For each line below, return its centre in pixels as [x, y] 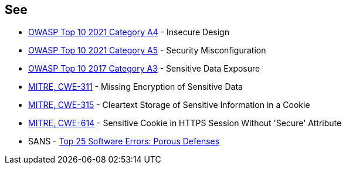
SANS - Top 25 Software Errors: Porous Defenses [124, 141]
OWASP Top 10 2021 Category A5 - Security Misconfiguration [147, 50]
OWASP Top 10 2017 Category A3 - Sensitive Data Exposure [144, 69]
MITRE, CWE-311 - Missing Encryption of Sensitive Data [135, 87]
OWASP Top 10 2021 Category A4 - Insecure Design [129, 32]
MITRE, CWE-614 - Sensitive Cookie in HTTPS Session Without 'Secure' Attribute [185, 123]
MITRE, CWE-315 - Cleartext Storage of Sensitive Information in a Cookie [169, 105]
